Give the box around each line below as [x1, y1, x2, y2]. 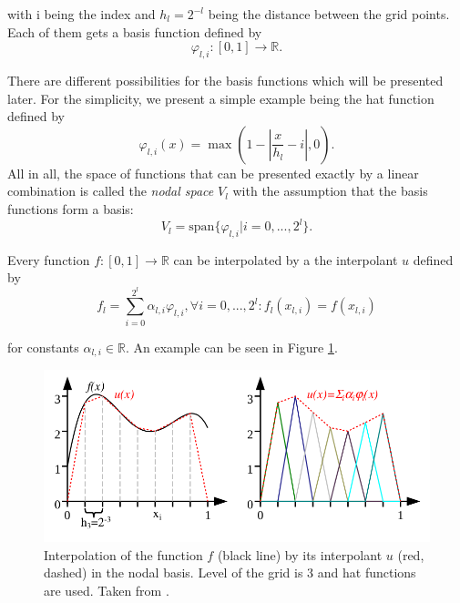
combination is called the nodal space [7, 181, 214, 200]
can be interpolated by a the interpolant [173, 250, 398, 269]
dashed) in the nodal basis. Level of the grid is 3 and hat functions [44, 563, 416, 582]
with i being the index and [7, 5, 156, 23]
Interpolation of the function [44, 545, 203, 564]
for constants [7, 337, 79, 356]
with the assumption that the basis [232, 181, 428, 200]
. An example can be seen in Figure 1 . [125, 337, 338, 356]
